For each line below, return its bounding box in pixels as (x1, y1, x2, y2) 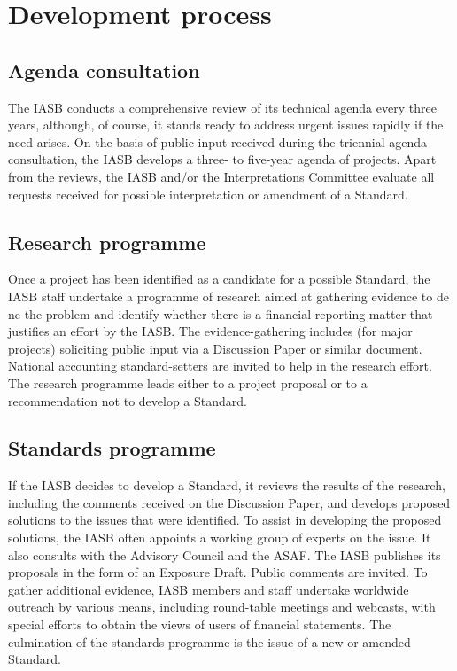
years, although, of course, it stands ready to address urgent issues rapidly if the (8, 115, 444, 134)
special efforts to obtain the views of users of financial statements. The (8, 615, 391, 634)
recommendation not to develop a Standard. (8, 391, 247, 410)
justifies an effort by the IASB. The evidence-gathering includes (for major (8, 322, 413, 340)
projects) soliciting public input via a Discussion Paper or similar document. (8, 339, 422, 357)
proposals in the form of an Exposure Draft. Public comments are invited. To (8, 563, 428, 581)
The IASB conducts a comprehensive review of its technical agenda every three (8, 98, 437, 116)
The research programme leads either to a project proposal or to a (8, 373, 368, 392)
